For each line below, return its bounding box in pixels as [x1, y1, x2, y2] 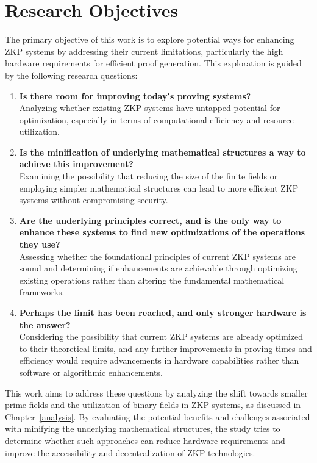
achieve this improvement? [19, 157, 134, 170]
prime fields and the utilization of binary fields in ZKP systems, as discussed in [5, 398, 301, 411]
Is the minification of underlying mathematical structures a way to [19, 145, 306, 158]
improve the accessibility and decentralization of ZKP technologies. [5, 446, 255, 459]
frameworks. [19, 285, 65, 298]
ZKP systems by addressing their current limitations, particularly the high [5, 45, 283, 57]
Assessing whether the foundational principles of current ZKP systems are [19, 249, 296, 262]
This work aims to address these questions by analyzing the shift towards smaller [5, 386, 308, 399]
